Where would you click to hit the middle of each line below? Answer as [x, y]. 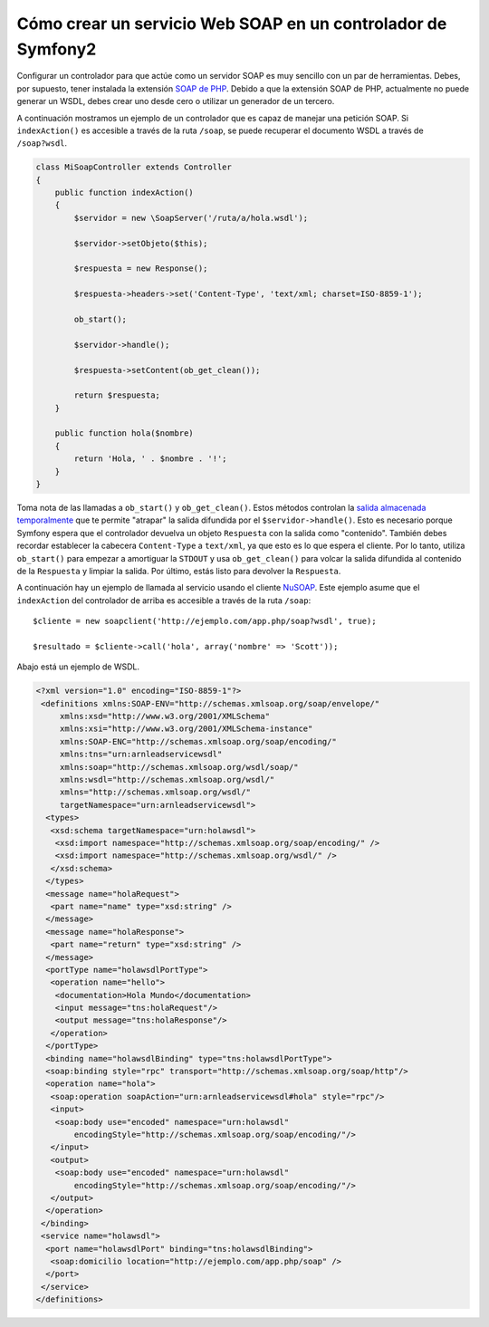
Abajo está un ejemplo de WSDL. [78, 667]
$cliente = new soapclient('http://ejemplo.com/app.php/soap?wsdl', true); [205, 621]
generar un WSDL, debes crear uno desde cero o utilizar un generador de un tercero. [176, 101]
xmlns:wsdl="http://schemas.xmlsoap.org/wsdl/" [167, 780]
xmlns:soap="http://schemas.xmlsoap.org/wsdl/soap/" [179, 767]
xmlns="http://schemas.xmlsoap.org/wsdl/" [155, 792]
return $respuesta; [117, 395]
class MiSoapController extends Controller [134, 167]
